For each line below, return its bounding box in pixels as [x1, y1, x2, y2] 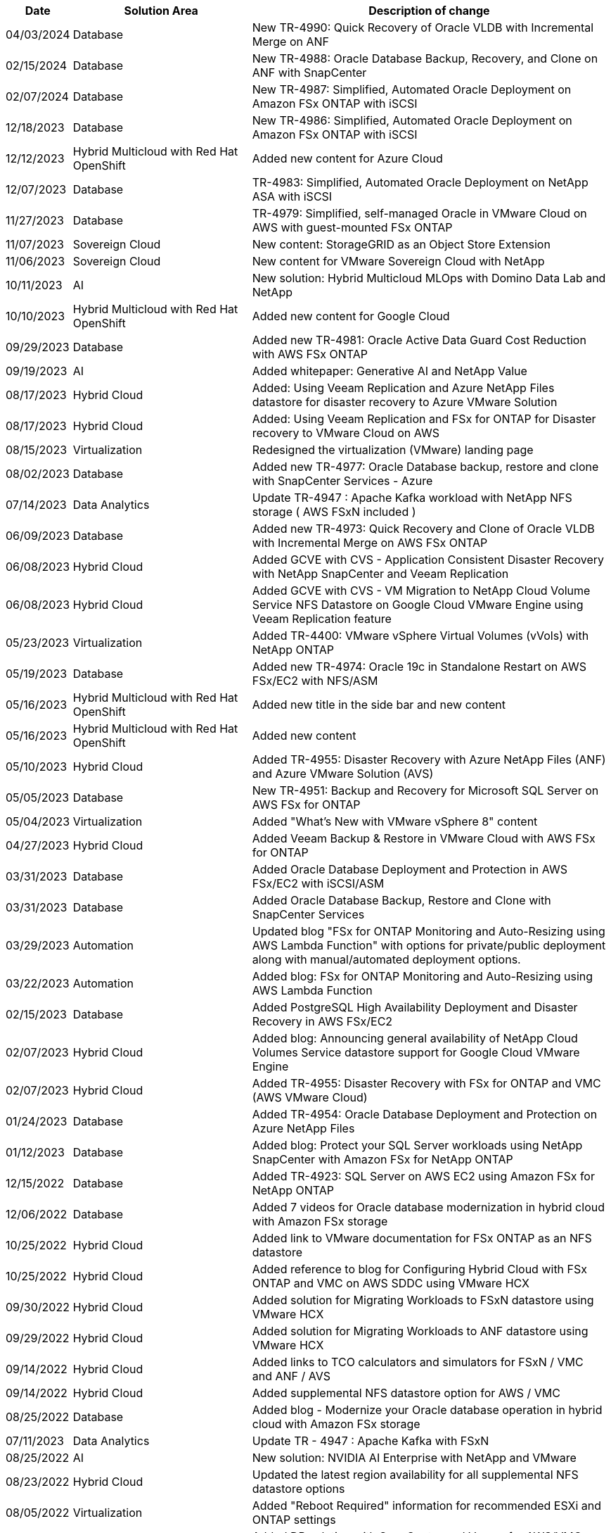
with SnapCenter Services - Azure [252, 474, 433, 488]
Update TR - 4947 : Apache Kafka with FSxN [252, 1434, 489, 1448]
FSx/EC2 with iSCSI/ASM [252, 876, 385, 890]
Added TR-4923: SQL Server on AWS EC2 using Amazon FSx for [252, 1169, 595, 1183]
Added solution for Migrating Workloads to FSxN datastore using [252, 1293, 594, 1307]
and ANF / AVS [252, 1369, 331, 1383]
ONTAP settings [252, 1513, 336, 1527]
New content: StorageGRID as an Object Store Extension [252, 237, 551, 251]
